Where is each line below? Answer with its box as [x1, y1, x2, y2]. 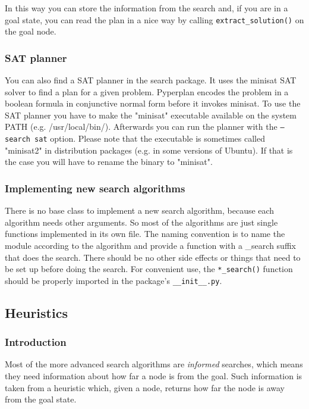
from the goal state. [5, 393, 77, 405]
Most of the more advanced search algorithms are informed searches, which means [5, 358, 303, 370]
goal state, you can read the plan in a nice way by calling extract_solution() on [5, 13, 304, 26]
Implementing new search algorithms [5, 180, 185, 195]
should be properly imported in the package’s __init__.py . [5, 274, 222, 286]
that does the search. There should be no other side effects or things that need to [5, 251, 301, 263]
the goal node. [5, 25, 56, 38]
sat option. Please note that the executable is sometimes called [34, 132, 265, 145]
